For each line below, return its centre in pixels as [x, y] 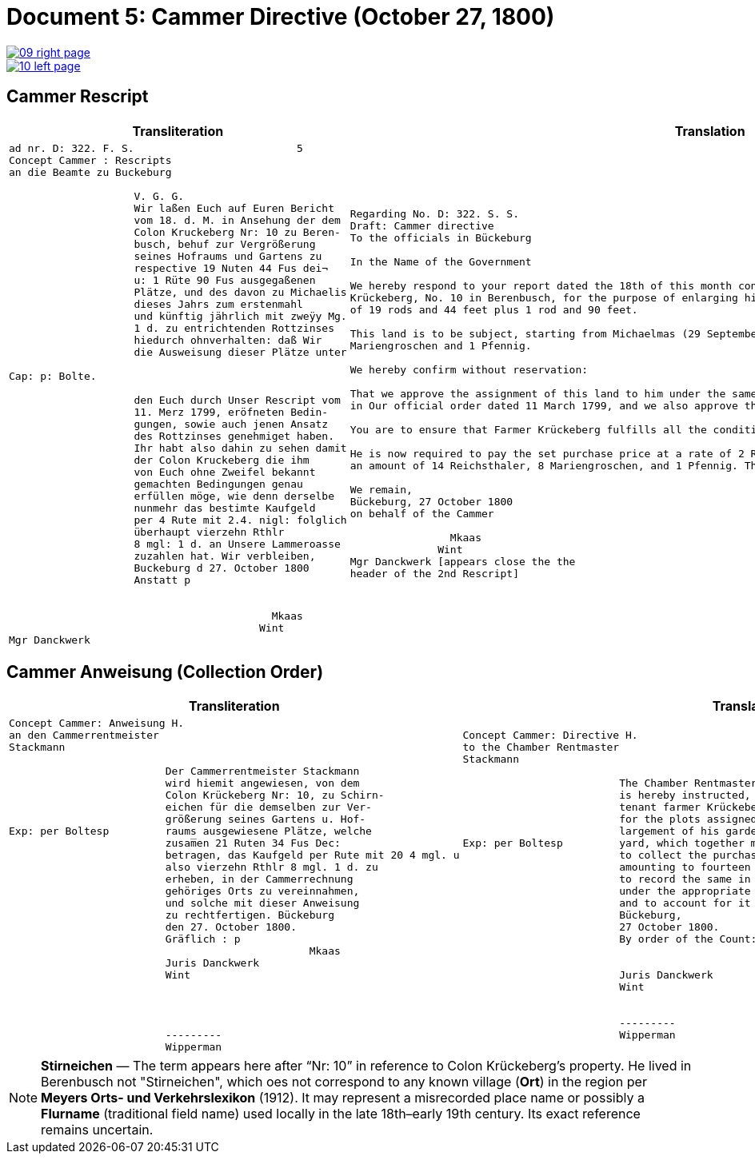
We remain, [381, 490]
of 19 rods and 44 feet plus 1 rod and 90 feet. [494, 310]
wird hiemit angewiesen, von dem [262, 783]
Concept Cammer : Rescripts [90, 160]
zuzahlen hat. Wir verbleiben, [225, 556]
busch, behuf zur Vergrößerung [225, 244]
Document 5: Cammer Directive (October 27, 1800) [281, 17]
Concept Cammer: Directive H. [550, 735]
